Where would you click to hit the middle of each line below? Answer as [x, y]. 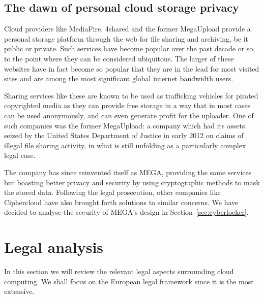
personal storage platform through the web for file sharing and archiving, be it [126, 38]
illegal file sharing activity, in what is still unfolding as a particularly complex [125, 145]
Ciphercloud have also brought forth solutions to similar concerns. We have [121, 202]
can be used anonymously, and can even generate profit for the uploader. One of [129, 115]
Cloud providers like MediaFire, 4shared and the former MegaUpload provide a [127, 29]
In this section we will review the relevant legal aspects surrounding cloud [119, 271]
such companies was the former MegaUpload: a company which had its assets [125, 125]
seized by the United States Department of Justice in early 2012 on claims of [124, 135]
